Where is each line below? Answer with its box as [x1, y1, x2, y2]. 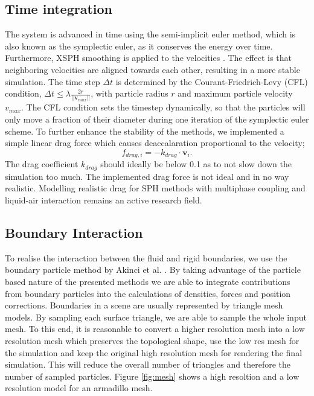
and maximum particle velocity [178, 87, 293, 100]
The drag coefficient [5, 158, 78, 170]
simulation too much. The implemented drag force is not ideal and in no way [5, 170, 289, 182]
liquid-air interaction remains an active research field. [5, 193, 202, 206]
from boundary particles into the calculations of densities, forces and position [5, 287, 291, 299]
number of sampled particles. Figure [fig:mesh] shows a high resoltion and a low [5, 369, 300, 382]
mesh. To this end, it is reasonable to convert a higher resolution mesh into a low [5, 322, 305, 335]
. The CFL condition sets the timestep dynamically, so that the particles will [21, 101, 306, 113]
